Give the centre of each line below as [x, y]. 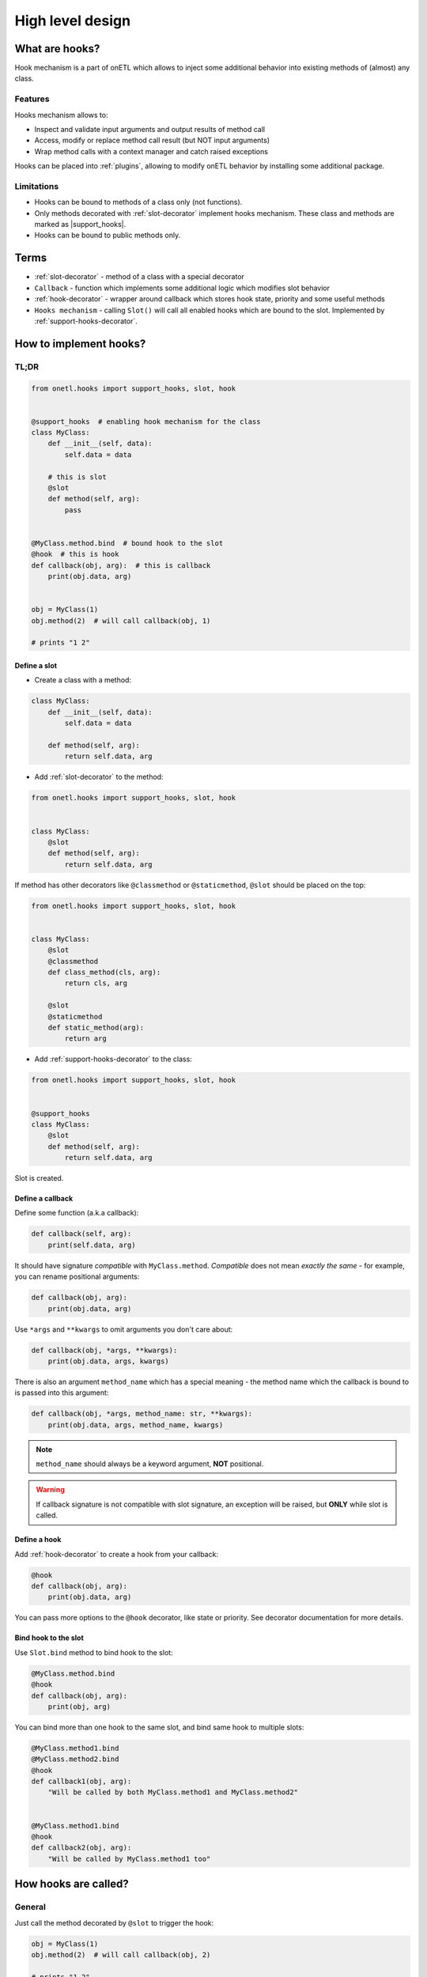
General [30, 1907]
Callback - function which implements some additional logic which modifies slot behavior [182, 288]
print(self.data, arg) [92, 1245]
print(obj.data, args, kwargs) [108, 1361]
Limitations [37, 186]
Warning [50, 1490]
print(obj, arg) [79, 1707]
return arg [85, 1039]
